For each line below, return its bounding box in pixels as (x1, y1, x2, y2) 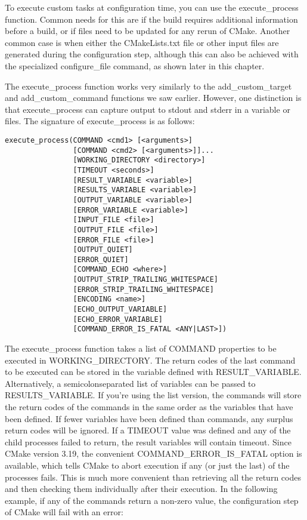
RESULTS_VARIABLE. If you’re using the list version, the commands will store (5, 389, 302, 401)
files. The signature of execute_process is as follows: (5, 115, 195, 127)
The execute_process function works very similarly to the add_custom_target (5, 79, 292, 92)
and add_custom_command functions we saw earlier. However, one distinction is (5, 91, 302, 104)
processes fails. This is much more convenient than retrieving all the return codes (5, 470, 301, 483)
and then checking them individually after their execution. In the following (5, 482, 278, 495)
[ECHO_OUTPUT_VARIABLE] (73, 305, 168, 314)
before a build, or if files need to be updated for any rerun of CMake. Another (5, 24, 290, 37)
